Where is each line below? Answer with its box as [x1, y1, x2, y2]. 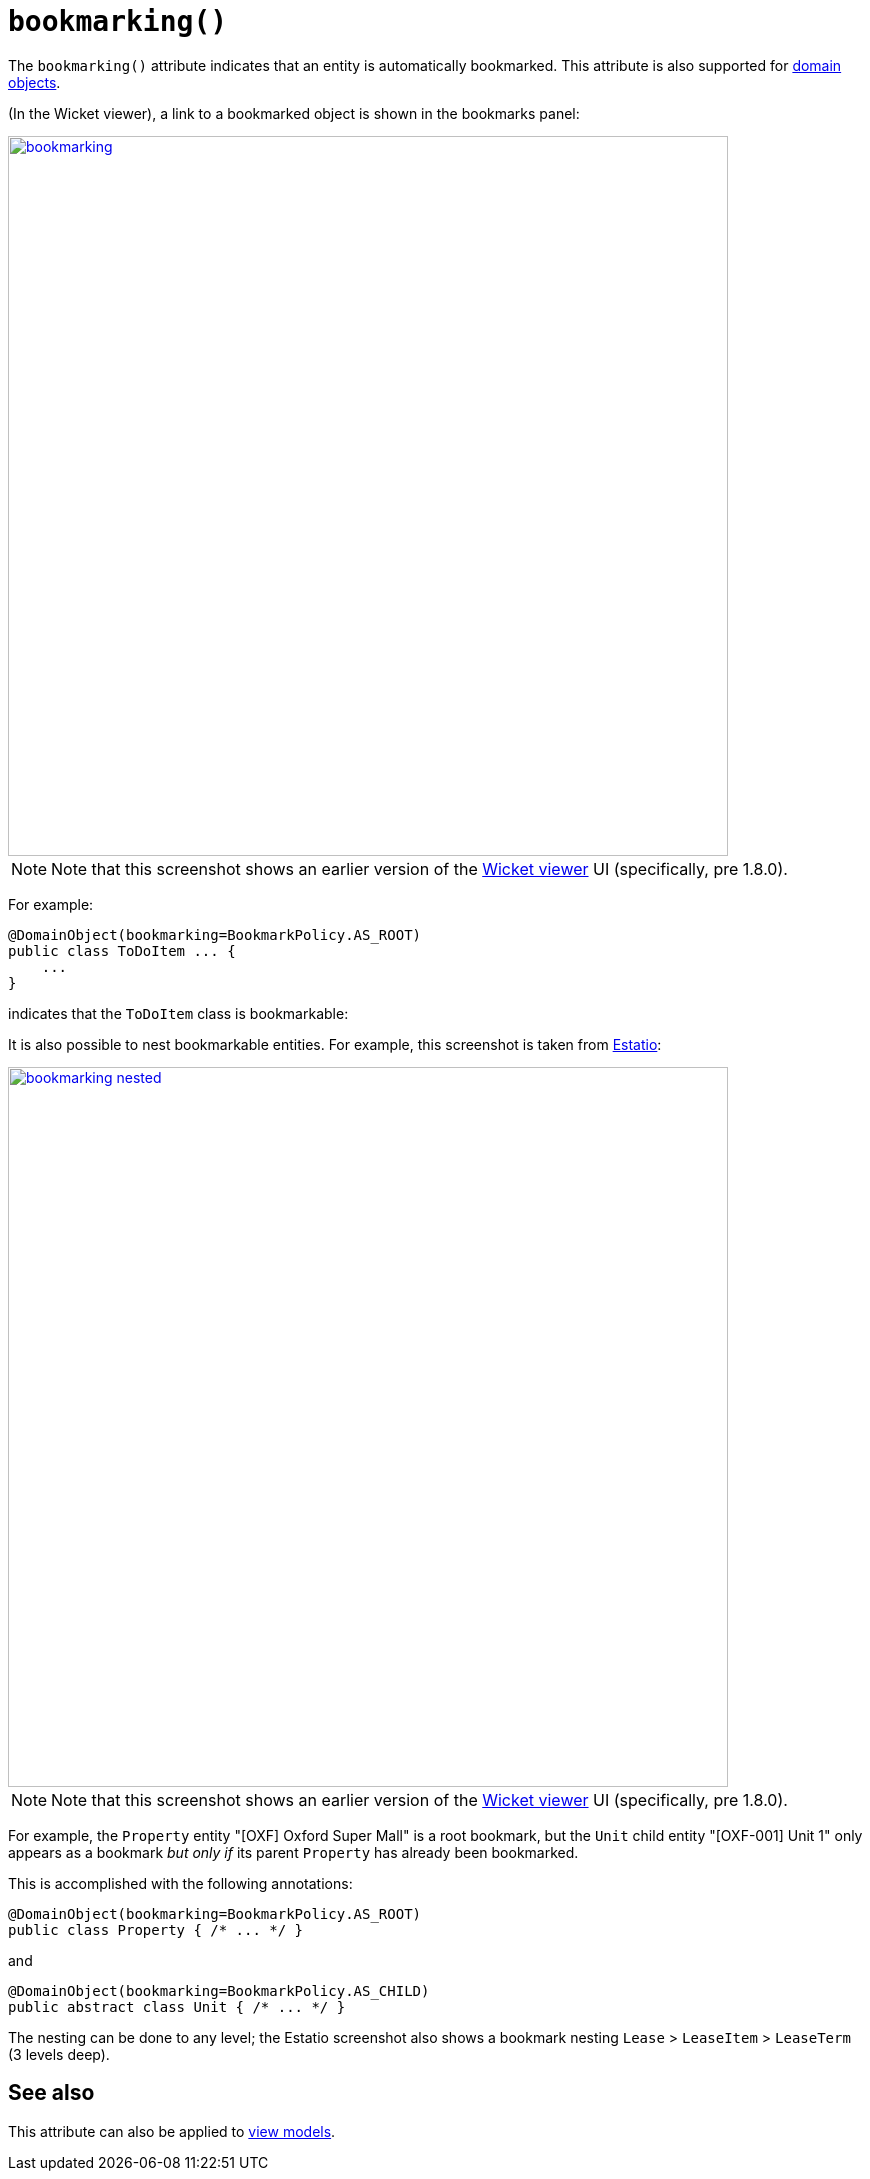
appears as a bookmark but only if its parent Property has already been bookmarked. [8, 1843, 579, 1861]
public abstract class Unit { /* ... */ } [8, 1998, 346, 2015]
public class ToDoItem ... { [8, 942, 236, 959]
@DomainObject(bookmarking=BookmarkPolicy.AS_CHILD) [8, 1982, 430, 1999]
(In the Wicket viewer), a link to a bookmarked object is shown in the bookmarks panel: [8, 104, 580, 122]
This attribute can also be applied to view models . [8, 2122, 336, 2140]
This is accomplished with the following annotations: [8, 1874, 353, 1892]
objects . [8, 73, 61, 91]
